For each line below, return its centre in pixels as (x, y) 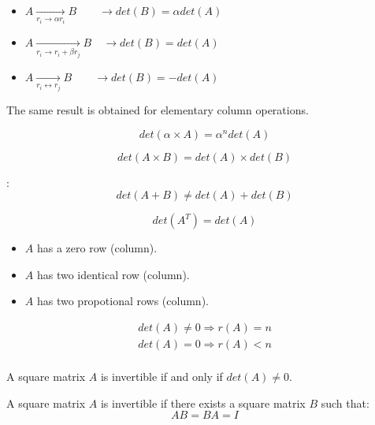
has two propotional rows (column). (123, 301)
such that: (345, 403)
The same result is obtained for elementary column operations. (158, 110)
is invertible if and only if (162, 377)
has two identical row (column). (113, 274)
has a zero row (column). (97, 248)
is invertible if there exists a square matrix (203, 403)
